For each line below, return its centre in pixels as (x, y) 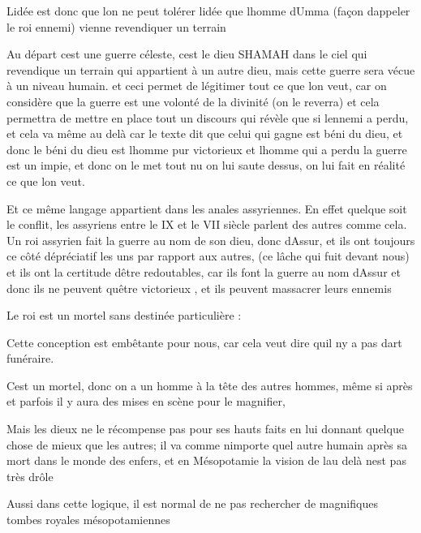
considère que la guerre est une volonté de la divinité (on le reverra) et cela (193, 101)
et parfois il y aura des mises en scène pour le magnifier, (146, 401)
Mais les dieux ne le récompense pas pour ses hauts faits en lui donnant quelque (205, 429)
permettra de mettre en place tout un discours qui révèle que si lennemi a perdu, (208, 117)
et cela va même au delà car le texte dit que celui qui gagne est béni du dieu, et (205, 133)
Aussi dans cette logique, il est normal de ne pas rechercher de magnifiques (192, 503)
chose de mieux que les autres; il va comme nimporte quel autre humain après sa (207, 444)
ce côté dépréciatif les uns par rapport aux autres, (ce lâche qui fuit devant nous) (208, 256)
